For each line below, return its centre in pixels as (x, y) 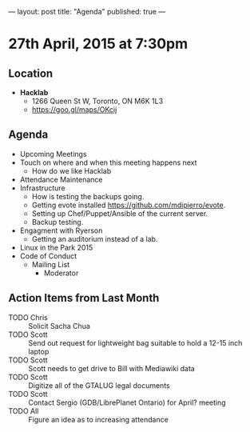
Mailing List (51, 264)
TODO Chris (28, 317)
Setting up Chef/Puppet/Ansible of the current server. (120, 213)
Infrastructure (42, 188)
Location (31, 73)
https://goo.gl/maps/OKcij (74, 110)
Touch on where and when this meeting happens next (108, 162)
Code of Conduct (48, 256)
